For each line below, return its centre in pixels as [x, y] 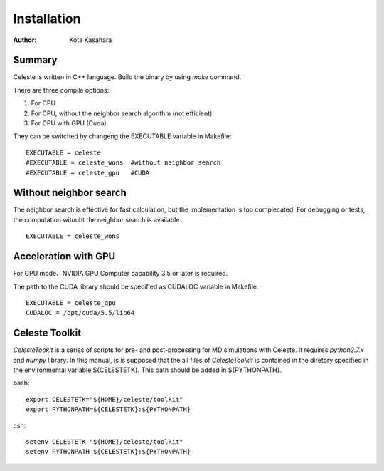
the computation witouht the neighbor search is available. [97, 219]
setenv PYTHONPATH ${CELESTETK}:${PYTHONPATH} [108, 452]
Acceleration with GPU [64, 257]
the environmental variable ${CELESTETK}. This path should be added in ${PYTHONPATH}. [148, 370]
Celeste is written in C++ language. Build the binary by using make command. [127, 77]
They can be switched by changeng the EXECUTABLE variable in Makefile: [122, 136]
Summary [35, 60]
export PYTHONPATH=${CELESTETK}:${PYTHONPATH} [108, 409]
